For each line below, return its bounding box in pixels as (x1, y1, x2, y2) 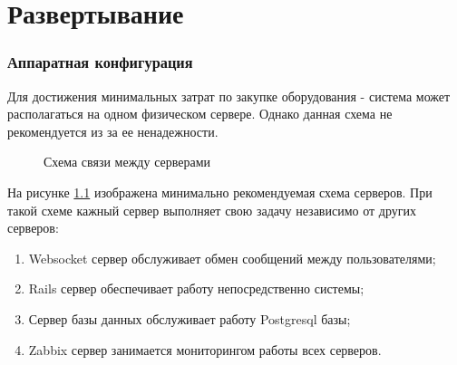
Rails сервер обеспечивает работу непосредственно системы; (28, 279, 365, 298)
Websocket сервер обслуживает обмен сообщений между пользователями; (28, 248, 436, 267)
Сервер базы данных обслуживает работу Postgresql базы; (28, 309, 351, 328)
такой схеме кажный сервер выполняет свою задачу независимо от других (7, 200, 416, 219)
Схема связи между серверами (44, 152, 211, 171)
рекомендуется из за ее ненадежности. (7, 121, 219, 140)
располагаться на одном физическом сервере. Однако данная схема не (7, 104, 393, 123)
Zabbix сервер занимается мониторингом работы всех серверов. (28, 340, 382, 359)
